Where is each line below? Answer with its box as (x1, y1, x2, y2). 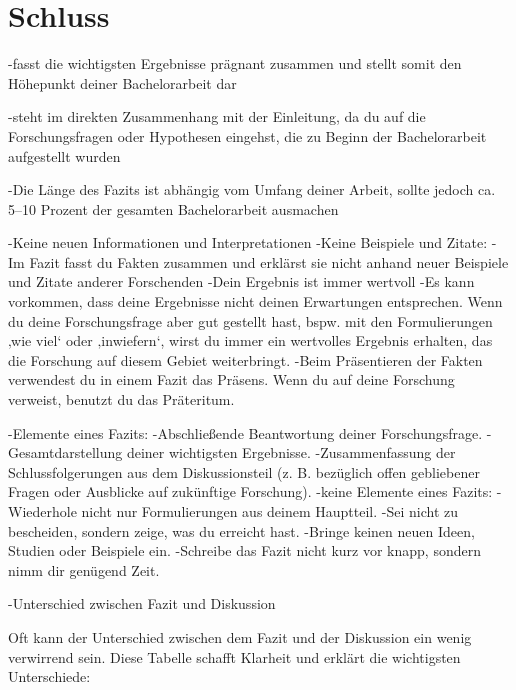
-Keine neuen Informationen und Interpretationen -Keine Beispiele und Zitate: (8, 232, 488, 253)
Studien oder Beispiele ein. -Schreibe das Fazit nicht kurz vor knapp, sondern (8, 540, 481, 561)
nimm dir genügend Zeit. (8, 559, 160, 580)
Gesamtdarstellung (8, 442, 123, 463)
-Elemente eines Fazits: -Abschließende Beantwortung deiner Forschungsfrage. (8, 422, 483, 443)
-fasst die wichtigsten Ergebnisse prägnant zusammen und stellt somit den (8, 53, 462, 74)
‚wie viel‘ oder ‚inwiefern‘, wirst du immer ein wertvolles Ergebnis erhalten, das (8, 330, 493, 351)
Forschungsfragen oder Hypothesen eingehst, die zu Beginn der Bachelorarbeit (8, 125, 487, 146)
